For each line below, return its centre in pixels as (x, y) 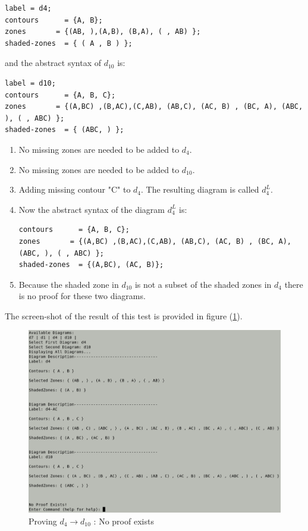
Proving (43, 521)
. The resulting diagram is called (200, 189)
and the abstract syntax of (53, 63)
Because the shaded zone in (69, 284)
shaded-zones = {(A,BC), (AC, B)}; (91, 265)
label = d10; (30, 83)
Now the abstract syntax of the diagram (92, 209)
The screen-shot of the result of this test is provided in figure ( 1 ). (124, 315)
